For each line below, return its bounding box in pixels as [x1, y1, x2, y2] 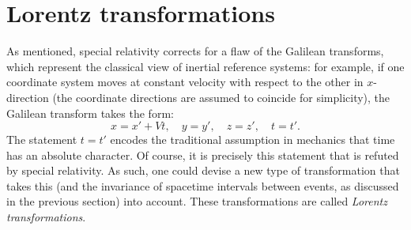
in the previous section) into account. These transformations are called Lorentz [6, 193, 387, 209]
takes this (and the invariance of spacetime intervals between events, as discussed [6, 177, 399, 194]
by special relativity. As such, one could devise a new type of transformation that [6, 162, 400, 179]
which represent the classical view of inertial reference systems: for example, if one [6, 58, 405, 74]
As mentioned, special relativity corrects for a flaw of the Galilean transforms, [6, 43, 384, 59]
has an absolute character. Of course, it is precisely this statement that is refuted [6, 146, 399, 163]
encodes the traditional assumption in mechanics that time [110, 131, 395, 148]
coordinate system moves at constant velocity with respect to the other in [6, 74, 364, 90]
